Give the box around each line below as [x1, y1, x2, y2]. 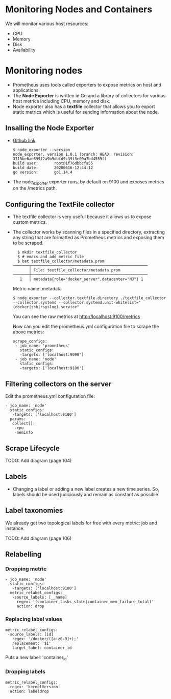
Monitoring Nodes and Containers [5, 4, 153, 15]
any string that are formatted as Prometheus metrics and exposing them [12, 235, 164, 241]
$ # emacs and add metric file [17, 255, 84, 260]
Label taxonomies [5, 506, 63, 515]
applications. [12, 87, 40, 93]
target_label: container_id [12, 645, 72, 650]
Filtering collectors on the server [5, 379, 112, 388]
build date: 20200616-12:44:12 [12, 165, 93, 170]
